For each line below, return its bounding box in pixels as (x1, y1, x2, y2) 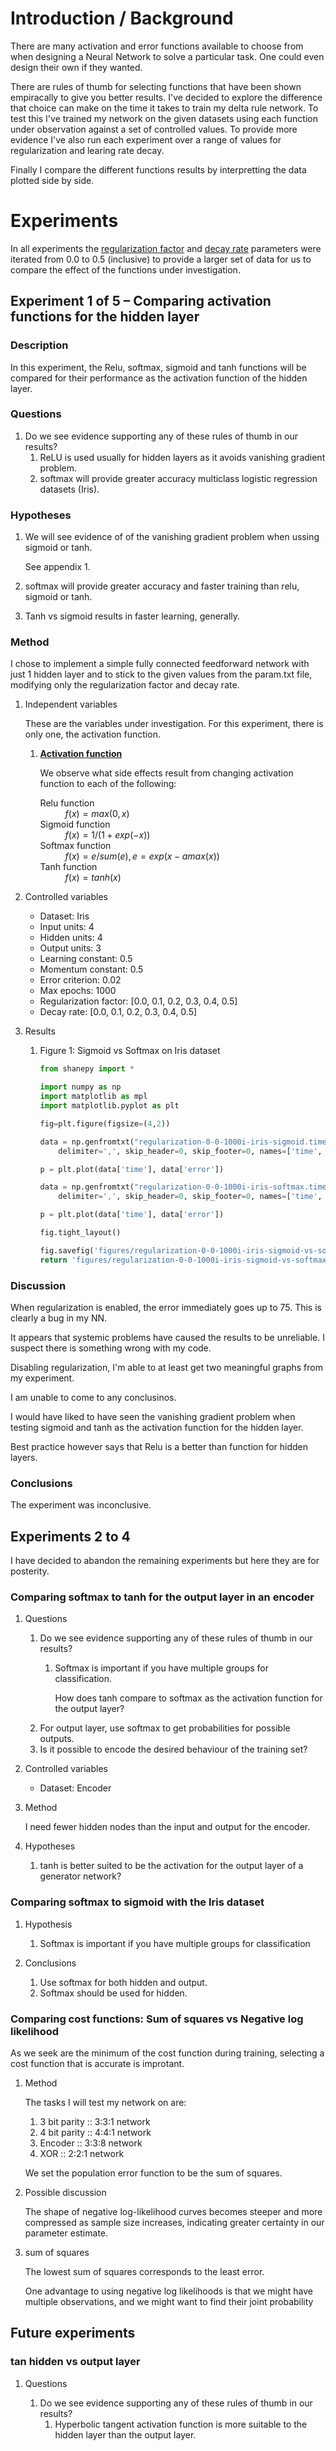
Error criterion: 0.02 (39, 974, 122, 986)
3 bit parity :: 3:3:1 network (39, 2116, 151, 2127)
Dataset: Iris (39, 910, 90, 922)
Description (10, 338, 69, 352)
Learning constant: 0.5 (39, 953, 133, 965)
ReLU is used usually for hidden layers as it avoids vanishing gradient (39, 451, 326, 463)
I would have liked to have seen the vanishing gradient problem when (10, 1411, 296, 1422)
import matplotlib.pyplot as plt (39, 1101, 180, 1111)
